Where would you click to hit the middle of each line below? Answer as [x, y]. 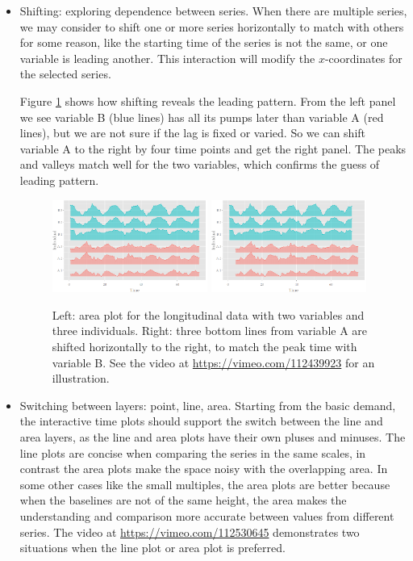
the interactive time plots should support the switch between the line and [201, 421]
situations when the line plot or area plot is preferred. [152, 548]
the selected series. [65, 74]
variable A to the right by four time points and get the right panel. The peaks [213, 148]
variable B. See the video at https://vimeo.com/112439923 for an [213, 362]
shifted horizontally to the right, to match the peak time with [204, 347]
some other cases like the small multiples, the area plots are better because [205, 484]
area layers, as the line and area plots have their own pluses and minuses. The [213, 436]
